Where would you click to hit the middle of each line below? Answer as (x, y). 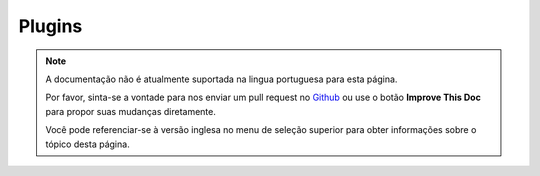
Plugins (50, 26)
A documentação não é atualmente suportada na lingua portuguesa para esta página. (221, 79)
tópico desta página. (87, 144)
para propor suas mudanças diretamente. (131, 111)
